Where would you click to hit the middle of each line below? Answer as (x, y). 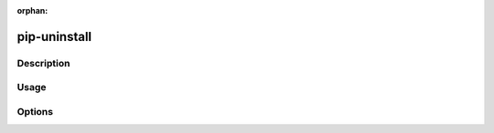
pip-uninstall (54, 36)
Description (43, 63)
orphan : (32, 10)
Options (35, 111)
